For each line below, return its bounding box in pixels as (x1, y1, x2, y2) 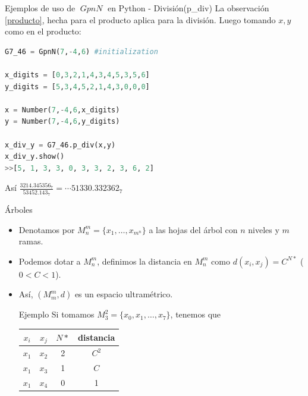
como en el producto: (5, 25, 81, 37)
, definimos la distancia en (97, 254, 192, 267)
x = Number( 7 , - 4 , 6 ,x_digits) (5, 105, 120, 114)
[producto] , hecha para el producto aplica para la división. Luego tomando (5, 13, 276, 26)
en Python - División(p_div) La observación (107, 2, 269, 14)
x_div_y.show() (5, 152, 65, 161)
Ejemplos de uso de (5, 2, 76, 14)
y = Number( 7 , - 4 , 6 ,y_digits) (5, 117, 120, 126)
